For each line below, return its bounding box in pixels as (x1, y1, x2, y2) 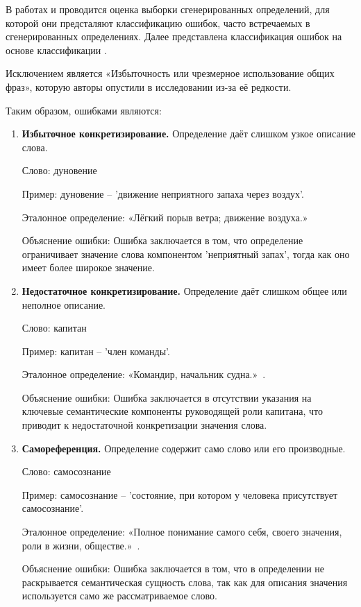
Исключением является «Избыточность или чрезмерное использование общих (6, 66, 335, 80)
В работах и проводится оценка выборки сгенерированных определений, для (6, 2, 330, 16)
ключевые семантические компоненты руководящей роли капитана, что (22, 404, 323, 418)
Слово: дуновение (22, 163, 97, 178)
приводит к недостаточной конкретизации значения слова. (22, 418, 267, 432)
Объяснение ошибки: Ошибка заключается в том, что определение (22, 233, 303, 248)
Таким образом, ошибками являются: (6, 103, 162, 117)
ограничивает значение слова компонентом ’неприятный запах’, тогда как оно (22, 246, 350, 261)
